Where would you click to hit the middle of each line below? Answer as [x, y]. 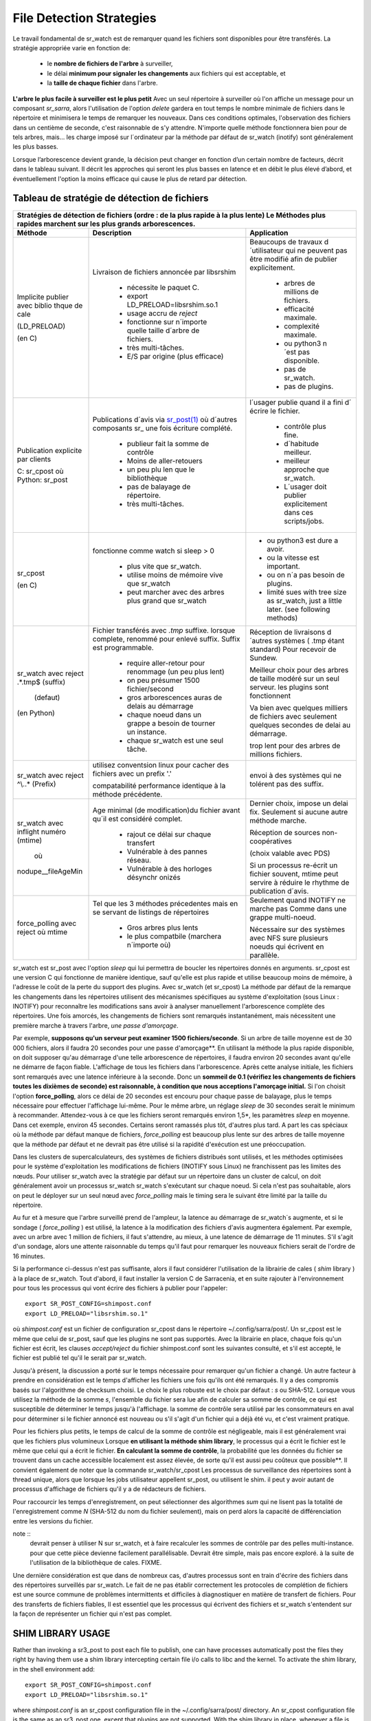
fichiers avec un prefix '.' [132, 773]
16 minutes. [29, 1256]
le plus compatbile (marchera [174, 936]
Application [269, 233]
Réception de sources [285, 832]
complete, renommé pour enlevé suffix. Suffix [166, 639]
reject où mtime [42, 931]
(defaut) [47, 697]
